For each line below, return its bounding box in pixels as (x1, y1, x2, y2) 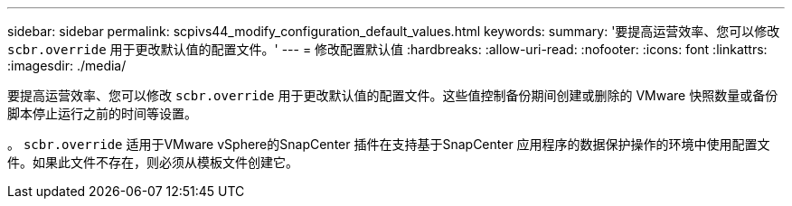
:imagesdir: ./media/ (7, 58, 127, 73)
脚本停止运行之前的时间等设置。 (7, 106, 197, 121)
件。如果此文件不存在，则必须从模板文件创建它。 (7, 154, 298, 170)
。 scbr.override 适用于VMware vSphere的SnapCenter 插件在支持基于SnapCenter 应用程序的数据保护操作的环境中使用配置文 (7, 136, 770, 152)
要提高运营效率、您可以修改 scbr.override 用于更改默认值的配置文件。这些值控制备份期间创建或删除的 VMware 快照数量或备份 (7, 88, 778, 103)
